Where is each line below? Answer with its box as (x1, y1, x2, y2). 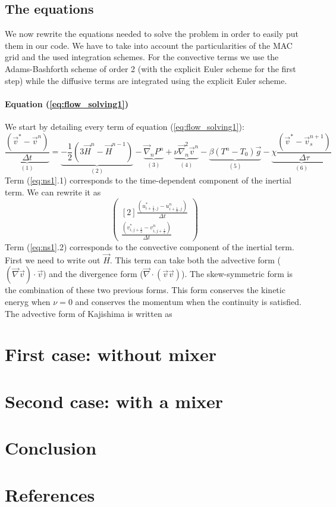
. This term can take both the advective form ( (109, 253, 281, 266)
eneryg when (5, 296, 51, 308)
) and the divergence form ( (43, 268, 143, 280)
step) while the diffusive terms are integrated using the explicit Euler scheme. (5, 74, 287, 86)
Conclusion (5, 436, 97, 460)
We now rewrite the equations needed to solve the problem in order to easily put (5, 27, 299, 40)
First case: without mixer (5, 342, 217, 366)
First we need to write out (5, 253, 101, 266)
